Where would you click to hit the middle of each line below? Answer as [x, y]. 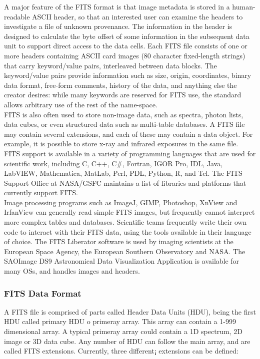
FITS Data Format [43, 293]
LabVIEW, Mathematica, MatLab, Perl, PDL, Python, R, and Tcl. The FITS [123, 173]
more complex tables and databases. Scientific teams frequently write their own [125, 222]
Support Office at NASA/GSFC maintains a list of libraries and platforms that [125, 182]
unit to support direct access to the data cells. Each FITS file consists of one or [126, 46]
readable [17, 16]
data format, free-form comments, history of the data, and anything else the [120, 85]
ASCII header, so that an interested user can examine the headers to [137, 16]
